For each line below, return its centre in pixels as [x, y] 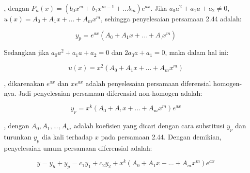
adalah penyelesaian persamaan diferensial [148, 83]
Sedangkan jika [26, 52]
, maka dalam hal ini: [197, 52]
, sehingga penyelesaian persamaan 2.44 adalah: [171, 18]
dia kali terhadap [67, 136]
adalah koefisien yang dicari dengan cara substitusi [149, 126]
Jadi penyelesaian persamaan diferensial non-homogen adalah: [110, 93]
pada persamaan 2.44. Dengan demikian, [161, 136]
